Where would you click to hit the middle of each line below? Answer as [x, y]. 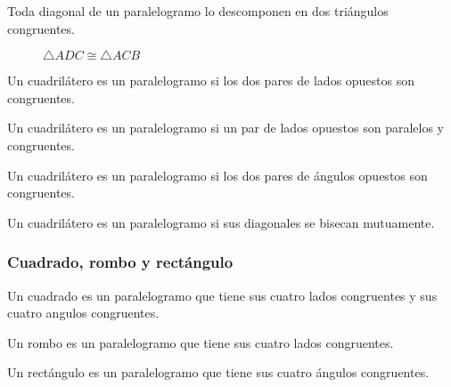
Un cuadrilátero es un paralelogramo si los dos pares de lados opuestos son [211, 81]
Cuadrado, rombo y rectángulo [120, 262]
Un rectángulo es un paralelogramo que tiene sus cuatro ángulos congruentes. [218, 372]
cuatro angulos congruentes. [83, 313]
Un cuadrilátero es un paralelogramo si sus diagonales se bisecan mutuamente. [221, 222]
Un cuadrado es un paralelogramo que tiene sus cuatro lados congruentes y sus [222, 295]
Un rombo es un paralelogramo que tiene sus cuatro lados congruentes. [201, 342]
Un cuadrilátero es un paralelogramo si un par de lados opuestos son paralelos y [225, 128]
